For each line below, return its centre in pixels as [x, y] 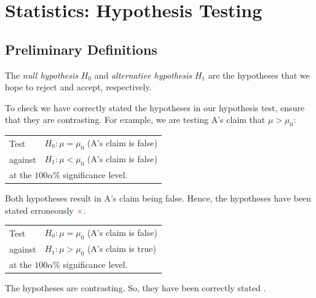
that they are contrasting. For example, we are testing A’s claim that [135, 120]
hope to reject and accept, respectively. [78, 87]
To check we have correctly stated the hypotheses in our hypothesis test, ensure [155, 107]
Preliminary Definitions [81, 49]
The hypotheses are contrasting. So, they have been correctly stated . [136, 288]
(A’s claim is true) [122, 249]
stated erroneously [39, 210]
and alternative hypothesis [143, 75]
